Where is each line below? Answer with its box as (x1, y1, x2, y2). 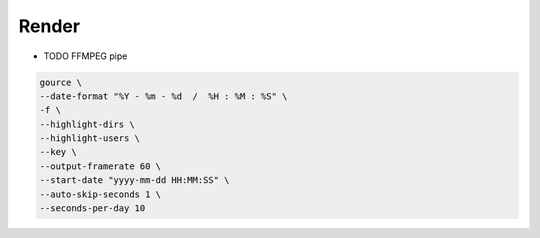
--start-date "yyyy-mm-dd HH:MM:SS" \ (39, 175, 230, 186)
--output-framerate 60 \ (39, 160, 162, 172)
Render (18, 15, 80, 37)
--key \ (39, 146, 77, 158)
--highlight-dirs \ (39, 118, 135, 130)
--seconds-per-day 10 (39, 203, 146, 214)
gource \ (39, 76, 83, 88)
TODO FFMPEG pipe (43, 50, 128, 62)
